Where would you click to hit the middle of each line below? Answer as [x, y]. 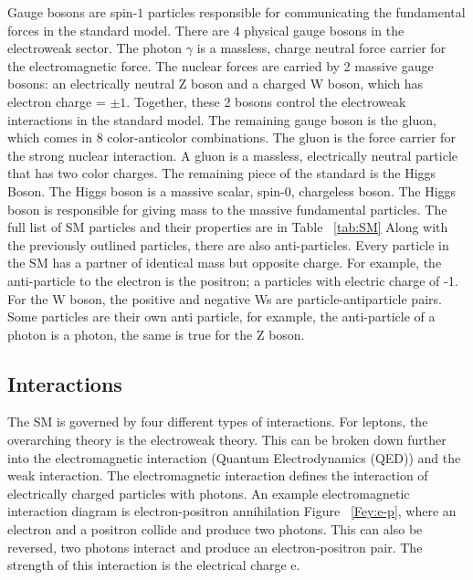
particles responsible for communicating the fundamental [306, 12]
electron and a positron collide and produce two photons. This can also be [215, 529]
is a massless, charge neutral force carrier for [321, 48]
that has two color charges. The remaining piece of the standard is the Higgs [222, 173]
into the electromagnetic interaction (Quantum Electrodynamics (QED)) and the [234, 457]
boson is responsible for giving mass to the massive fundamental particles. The [227, 209]
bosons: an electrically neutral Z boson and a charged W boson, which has [215, 84]
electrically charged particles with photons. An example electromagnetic [209, 493]
